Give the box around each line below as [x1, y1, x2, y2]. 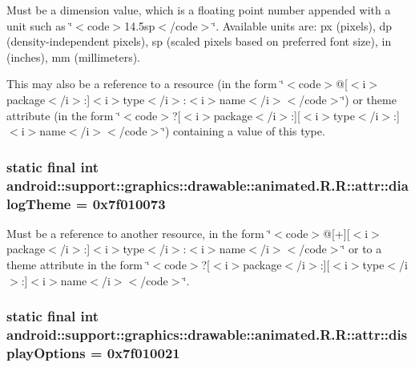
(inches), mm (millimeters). [6, 48, 141, 65]
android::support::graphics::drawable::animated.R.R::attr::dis [6, 325, 408, 345]
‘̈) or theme [341, 91, 397, 107]
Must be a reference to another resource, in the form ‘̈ [6, 224, 272, 241]
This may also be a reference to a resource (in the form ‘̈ [6, 75, 284, 92]
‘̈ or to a [341, 240, 382, 257]
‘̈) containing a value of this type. [162, 123, 325, 139]
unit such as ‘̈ [6, 17, 73, 34]
